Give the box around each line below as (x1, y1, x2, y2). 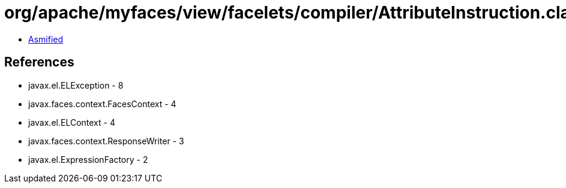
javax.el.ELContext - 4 (28, 117, 115, 128)
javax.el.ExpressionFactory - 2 (28, 154, 148, 165)
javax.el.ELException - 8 (28, 80, 124, 90)
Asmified (28, 34, 64, 44)
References (4, 54, 74, 70)
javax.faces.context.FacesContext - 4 (28, 98, 176, 109)
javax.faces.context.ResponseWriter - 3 (28, 135, 184, 146)
